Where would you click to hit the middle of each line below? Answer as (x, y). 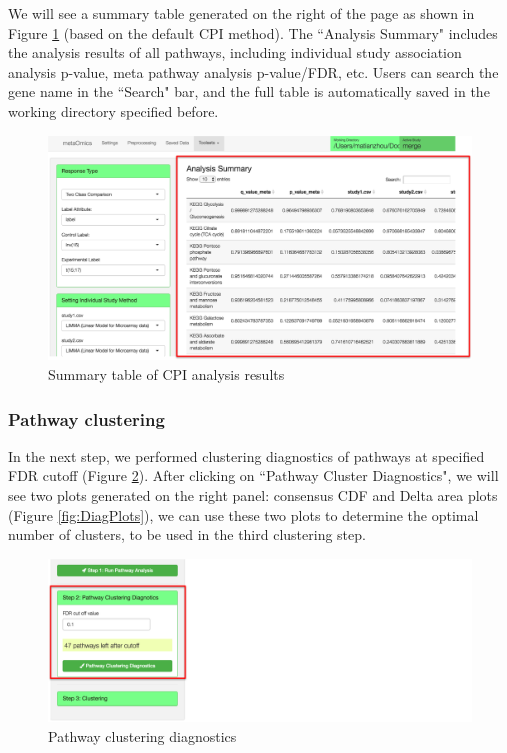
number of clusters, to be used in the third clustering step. (187, 534)
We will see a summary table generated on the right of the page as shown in (241, 13)
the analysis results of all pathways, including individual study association (235, 52)
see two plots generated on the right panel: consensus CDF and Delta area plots (253, 494)
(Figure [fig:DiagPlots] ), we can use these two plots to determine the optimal (243, 514)
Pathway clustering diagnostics (142, 735)
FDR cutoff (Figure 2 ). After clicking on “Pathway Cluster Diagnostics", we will (253, 475)
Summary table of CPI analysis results (166, 373)
